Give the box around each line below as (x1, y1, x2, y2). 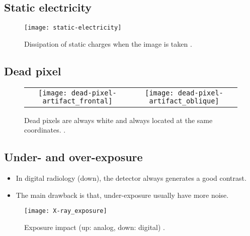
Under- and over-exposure (4, 149, 143, 165)
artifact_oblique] (149, 96, 219, 105)
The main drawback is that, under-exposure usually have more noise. (16, 189, 229, 200)
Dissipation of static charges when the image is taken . (24, 38, 192, 49)
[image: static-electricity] (24, 24, 122, 32)
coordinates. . (24, 125, 66, 135)
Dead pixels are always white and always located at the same (24, 114, 213, 125)
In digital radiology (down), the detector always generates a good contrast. (16, 173, 246, 183)
